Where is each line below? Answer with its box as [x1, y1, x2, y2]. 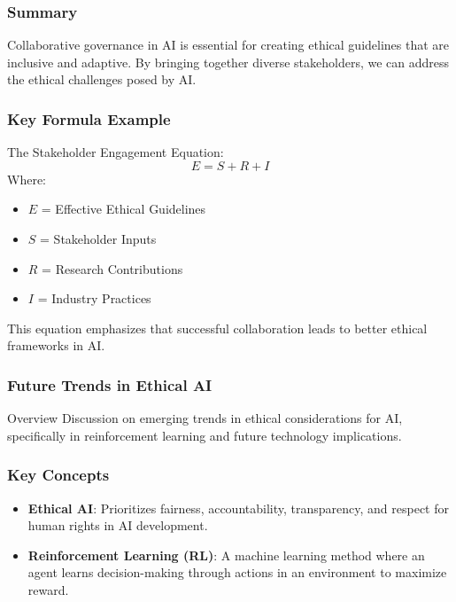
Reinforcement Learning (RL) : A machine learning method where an [27, 545, 425, 564]
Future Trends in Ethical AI [7, 373, 213, 395]
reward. [27, 580, 69, 598]
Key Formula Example [7, 107, 171, 129]
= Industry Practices [37, 289, 151, 308]
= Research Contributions [42, 259, 183, 278]
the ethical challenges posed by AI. [7, 70, 197, 89]
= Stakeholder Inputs [40, 230, 157, 247]
